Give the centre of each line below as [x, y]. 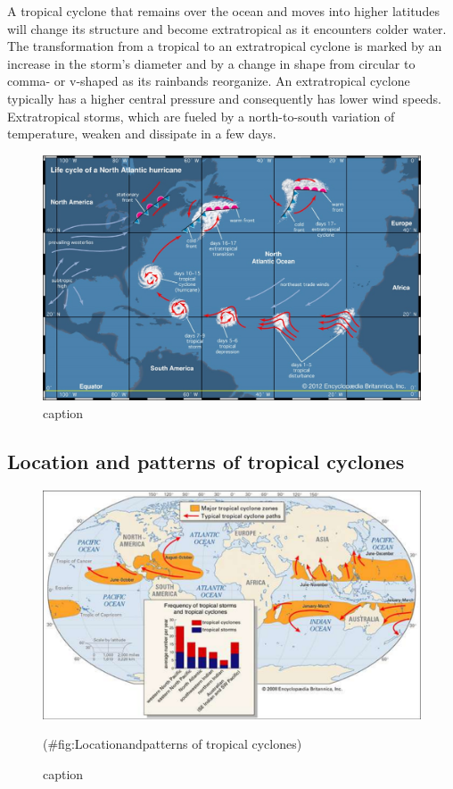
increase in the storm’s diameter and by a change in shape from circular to [211, 63]
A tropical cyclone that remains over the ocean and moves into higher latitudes [223, 11]
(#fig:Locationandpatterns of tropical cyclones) [173, 744]
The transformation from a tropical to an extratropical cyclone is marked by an [225, 46]
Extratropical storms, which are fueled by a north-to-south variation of [201, 116]
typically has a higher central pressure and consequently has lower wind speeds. [224, 98]
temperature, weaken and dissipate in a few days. [142, 134]
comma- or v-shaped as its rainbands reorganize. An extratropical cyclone [209, 81]
